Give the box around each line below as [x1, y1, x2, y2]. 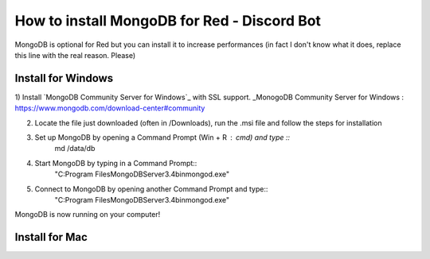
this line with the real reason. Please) [14, 50, 136, 60]
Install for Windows [14, 72, 114, 85]
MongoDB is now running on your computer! [14, 210, 161, 219]
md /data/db [54, 144, 96, 153]
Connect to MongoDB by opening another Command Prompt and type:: [34, 184, 268, 194]
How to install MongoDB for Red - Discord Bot [14, 12, 322, 29]
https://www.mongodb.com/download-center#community [14, 103, 205, 113]
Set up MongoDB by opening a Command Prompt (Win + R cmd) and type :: [34, 133, 291, 142]
